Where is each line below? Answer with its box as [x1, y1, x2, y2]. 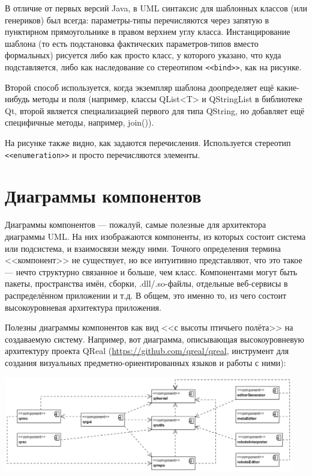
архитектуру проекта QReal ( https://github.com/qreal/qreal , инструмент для [5, 344, 289, 357]
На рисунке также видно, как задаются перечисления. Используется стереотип [5, 136, 291, 148]
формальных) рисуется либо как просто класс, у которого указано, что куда [5, 49, 281, 61]
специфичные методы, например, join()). [5, 116, 154, 129]
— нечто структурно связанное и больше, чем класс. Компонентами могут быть [5, 265, 298, 278]
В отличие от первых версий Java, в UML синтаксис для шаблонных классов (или [5, 2, 307, 14]
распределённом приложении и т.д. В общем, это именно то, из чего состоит [5, 288, 287, 301]
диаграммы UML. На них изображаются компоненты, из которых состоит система [5, 230, 306, 242]
